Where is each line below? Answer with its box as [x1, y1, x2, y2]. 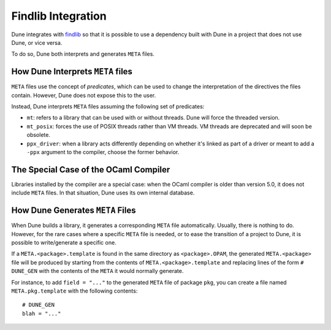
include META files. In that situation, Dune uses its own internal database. [11, 189, 195, 196]
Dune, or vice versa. [11, 39, 63, 46]
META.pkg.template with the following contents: [11, 287, 138, 294]
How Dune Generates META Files [11, 205, 136, 216]
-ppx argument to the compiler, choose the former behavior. [26, 148, 180, 156]
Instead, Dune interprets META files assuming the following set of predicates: [11, 103, 205, 110]
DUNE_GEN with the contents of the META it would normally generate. [11, 267, 184, 275]
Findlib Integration [11, 9, 107, 23]
